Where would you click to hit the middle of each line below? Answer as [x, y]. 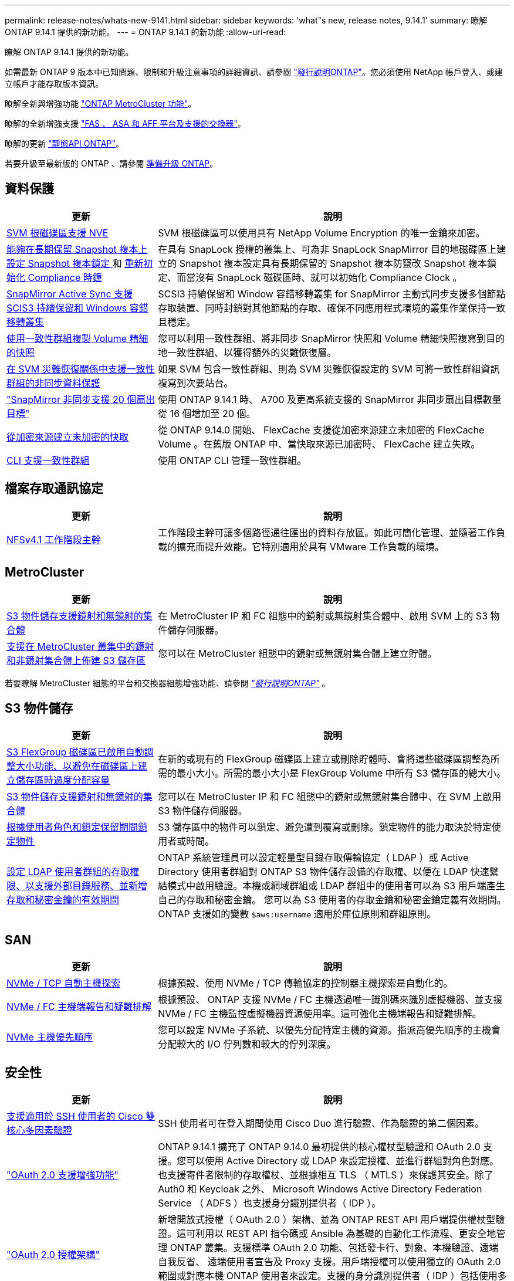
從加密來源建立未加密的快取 [68, 437]
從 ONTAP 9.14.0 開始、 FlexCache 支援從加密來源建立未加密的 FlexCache [321, 430]
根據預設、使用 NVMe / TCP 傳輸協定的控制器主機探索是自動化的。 [305, 983]
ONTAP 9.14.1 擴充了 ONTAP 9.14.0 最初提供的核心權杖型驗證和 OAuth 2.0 [319, 1147]
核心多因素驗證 [40, 1131]
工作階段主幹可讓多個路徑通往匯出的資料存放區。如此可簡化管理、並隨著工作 [327, 532]
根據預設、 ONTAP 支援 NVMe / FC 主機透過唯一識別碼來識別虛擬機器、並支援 [330, 1000]
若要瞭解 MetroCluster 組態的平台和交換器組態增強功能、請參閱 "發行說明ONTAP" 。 [168, 683]
